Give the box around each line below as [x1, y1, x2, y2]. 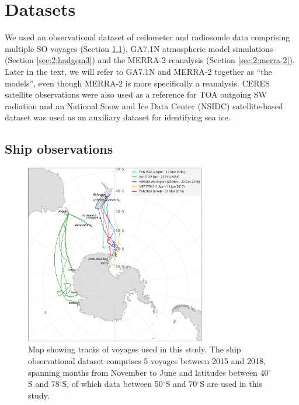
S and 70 [165, 378, 197, 390]
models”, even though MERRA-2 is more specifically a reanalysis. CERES [5, 77, 270, 89]
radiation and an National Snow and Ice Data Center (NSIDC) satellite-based [5, 99, 283, 112]
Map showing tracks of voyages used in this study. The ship [28, 343, 241, 355]
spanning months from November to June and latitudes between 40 [28, 366, 269, 378]
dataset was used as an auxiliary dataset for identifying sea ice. [5, 111, 231, 123]
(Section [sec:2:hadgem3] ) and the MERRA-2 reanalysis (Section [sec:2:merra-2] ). [5, 54, 295, 66]
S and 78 [28, 378, 60, 390]
